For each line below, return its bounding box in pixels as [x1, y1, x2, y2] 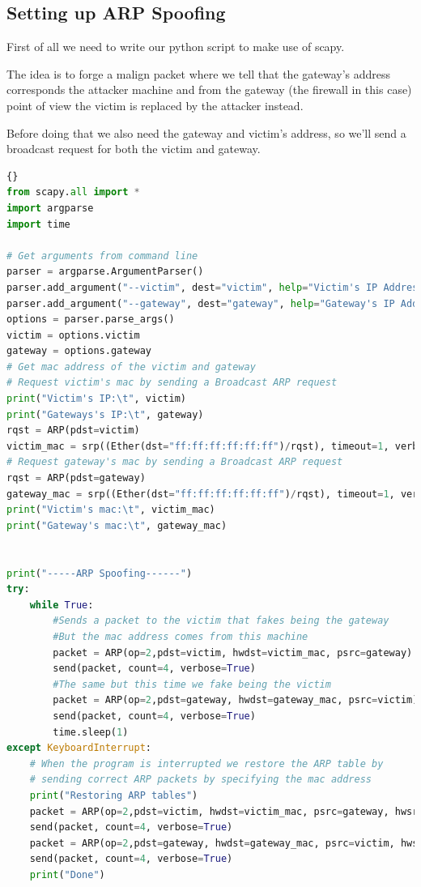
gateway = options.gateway [6, 345, 151, 357]
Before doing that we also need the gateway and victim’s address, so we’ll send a [6, 124, 406, 141]
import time [6, 218, 70, 230]
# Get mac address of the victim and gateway [6, 360, 256, 373]
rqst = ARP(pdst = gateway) [6, 472, 146, 484]
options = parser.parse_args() [6, 313, 175, 326]
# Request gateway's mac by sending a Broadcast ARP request [6, 456, 343, 468]
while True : [29, 599, 94, 611]
